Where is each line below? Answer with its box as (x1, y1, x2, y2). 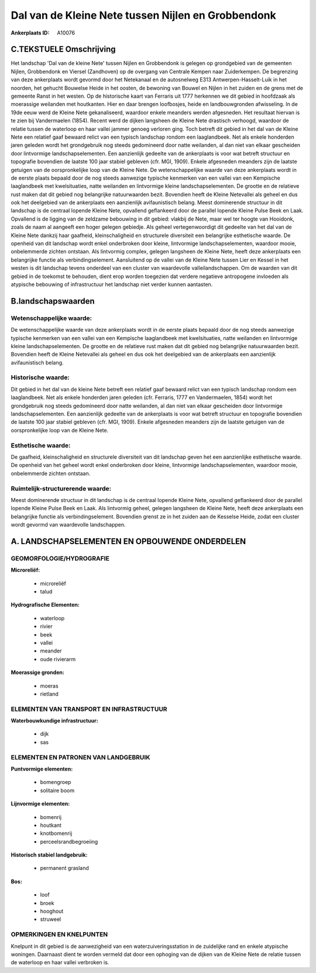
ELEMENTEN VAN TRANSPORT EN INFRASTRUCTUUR (11, 705, 167, 713)
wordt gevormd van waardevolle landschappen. (11, 521, 126, 528)
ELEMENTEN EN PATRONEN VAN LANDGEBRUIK (11, 753, 150, 761)
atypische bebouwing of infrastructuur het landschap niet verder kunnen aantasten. (11, 281, 213, 288)
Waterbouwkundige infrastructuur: (11, 717, 99, 724)
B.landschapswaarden (11, 296, 95, 306)
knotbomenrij (40, 830, 73, 837)
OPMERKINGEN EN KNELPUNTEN (11, 930, 108, 938)
